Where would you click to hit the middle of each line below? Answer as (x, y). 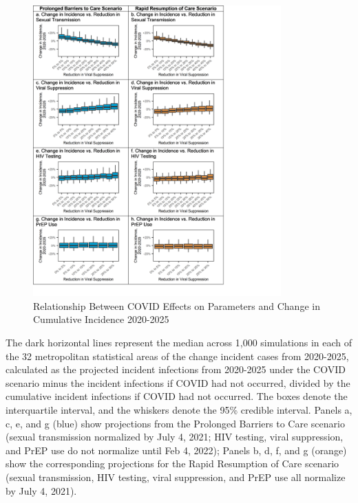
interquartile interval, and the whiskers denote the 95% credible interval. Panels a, (179, 409)
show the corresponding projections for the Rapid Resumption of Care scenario (172, 463)
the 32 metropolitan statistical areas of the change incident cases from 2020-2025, (177, 356)
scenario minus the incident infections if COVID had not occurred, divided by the (178, 382)
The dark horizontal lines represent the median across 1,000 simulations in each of (179, 342)
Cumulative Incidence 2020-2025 (101, 319)
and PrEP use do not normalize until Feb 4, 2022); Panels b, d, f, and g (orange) (176, 450)
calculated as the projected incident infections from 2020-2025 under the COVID (176, 369)
